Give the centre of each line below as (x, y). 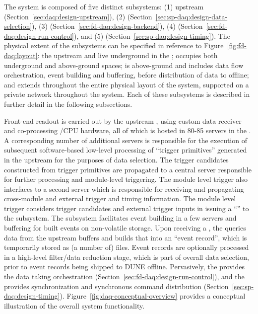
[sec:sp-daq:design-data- (192, 16)
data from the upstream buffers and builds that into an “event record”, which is (126, 237)
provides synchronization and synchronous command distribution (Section (116, 286)
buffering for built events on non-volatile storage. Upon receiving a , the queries (125, 228)
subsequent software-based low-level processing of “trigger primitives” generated (126, 150)
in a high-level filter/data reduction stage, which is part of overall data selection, (127, 257)
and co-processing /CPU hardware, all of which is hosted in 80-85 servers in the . (128, 130)
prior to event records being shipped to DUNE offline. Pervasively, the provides (124, 267)
